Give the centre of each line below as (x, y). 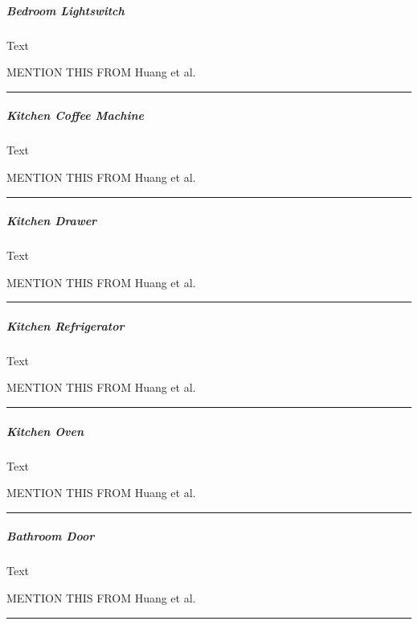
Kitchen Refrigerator (66, 325)
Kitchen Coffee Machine (75, 115)
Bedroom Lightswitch (66, 10)
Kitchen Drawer (52, 221)
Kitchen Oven (45, 431)
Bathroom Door (51, 536)
